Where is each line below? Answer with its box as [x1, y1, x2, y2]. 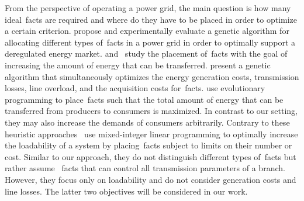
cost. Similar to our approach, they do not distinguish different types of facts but [5, 150, 296, 162]
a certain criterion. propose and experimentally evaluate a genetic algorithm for [5, 25, 289, 37]
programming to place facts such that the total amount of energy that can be [5, 93, 284, 105]
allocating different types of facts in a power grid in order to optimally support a [5, 36, 296, 48]
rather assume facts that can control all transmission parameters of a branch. [5, 162, 285, 174]
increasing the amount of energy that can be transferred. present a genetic [5, 58, 271, 71]
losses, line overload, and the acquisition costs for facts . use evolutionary [5, 82, 265, 94]
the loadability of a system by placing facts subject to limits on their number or [5, 139, 292, 151]
